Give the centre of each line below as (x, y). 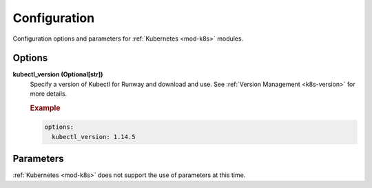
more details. (49, 94)
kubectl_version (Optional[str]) (58, 74)
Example (45, 108)
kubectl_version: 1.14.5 (94, 137)
